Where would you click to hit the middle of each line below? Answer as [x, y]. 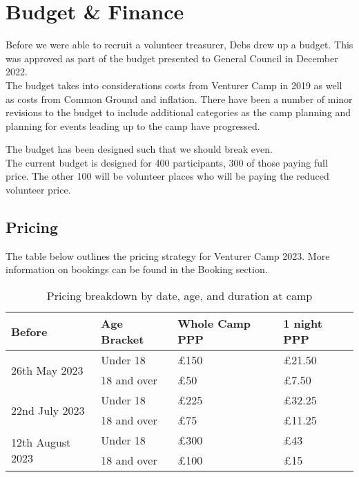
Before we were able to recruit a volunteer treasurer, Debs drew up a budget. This [179, 45]
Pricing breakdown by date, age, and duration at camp [179, 296]
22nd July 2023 [48, 410]
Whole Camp [214, 324]
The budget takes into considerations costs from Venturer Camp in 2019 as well [174, 85]
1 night [303, 324]
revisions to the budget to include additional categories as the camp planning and [178, 112]
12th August [41, 442]
